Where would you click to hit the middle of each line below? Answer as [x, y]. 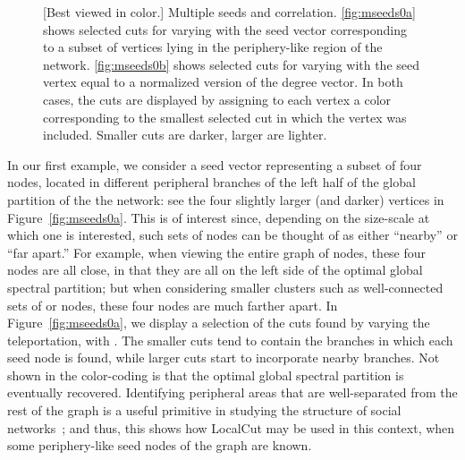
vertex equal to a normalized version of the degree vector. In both [223, 82]
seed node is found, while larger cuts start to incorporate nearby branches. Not [224, 358]
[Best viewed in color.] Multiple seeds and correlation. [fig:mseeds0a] [229, 12]
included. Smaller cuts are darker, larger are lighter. [185, 135]
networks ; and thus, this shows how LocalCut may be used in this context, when [231, 427]
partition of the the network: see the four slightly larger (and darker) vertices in [226, 199]
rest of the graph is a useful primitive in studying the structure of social [204, 410]
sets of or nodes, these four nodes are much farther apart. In [173, 305]
